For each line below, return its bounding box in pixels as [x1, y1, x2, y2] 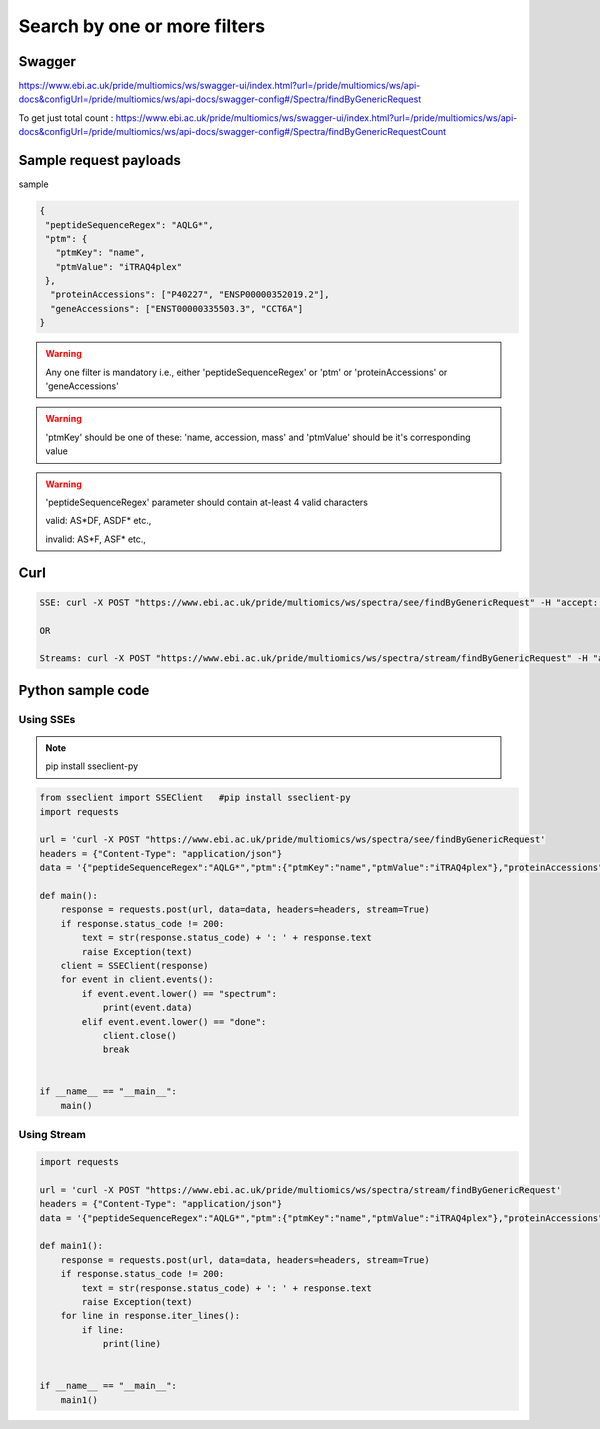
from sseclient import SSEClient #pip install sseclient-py [39, 792, 351, 804]
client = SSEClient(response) [60, 960, 209, 971]
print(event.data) [102, 1002, 194, 1014]
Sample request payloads [18, 152, 182, 169]
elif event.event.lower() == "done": [81, 1016, 267, 1027]
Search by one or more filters [18, 15, 266, 37]
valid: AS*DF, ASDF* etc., [45, 515, 152, 527]
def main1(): [39, 1240, 104, 1252]
